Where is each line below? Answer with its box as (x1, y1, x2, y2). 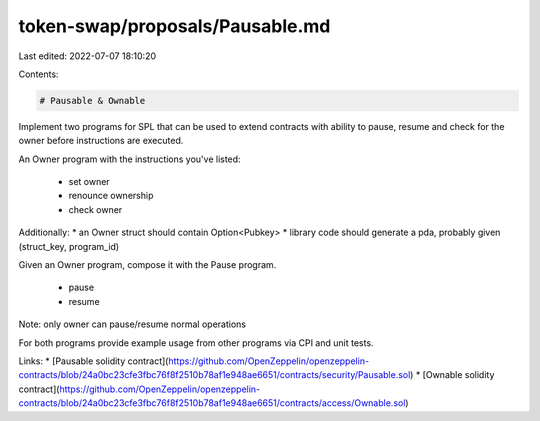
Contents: (18, 68, 59, 80)
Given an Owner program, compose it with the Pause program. (18, 259, 277, 271)
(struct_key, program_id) (18, 240, 120, 252)
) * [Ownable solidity (410, 369, 495, 381)
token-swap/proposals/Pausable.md (18, 15, 331, 37)
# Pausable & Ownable (39, 95, 146, 106)
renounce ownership (68, 190, 154, 202)
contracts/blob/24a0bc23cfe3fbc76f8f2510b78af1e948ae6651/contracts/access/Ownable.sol (18, 397, 406, 409)
